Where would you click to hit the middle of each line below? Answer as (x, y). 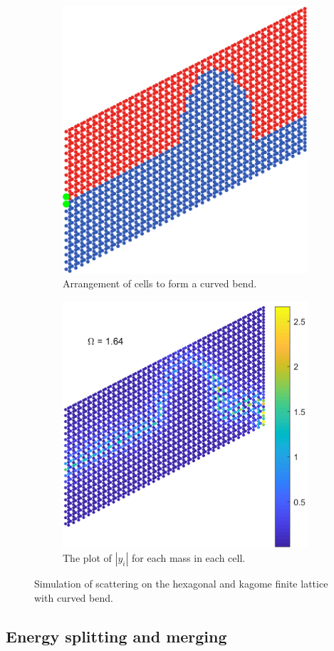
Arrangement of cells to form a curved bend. (160, 283)
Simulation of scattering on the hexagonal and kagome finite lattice (181, 584)
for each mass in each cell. (188, 558)
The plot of (87, 558)
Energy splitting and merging (116, 636)
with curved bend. (74, 597)
